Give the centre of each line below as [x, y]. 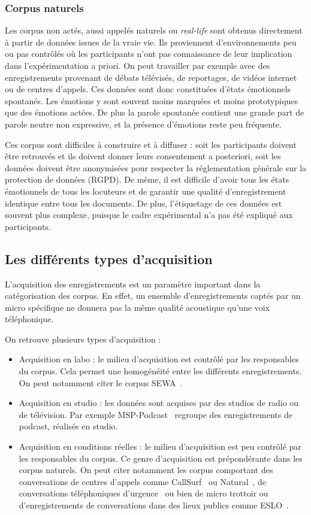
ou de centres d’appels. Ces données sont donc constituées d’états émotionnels [148, 89]
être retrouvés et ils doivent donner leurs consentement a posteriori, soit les [143, 156]
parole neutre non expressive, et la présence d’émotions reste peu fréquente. [144, 124]
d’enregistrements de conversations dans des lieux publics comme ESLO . [154, 505]
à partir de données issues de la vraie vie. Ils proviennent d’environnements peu [151, 42]
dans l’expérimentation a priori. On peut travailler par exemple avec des [138, 65]
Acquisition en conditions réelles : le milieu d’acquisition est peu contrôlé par [160, 446]
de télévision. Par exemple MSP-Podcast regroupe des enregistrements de [155, 414]
